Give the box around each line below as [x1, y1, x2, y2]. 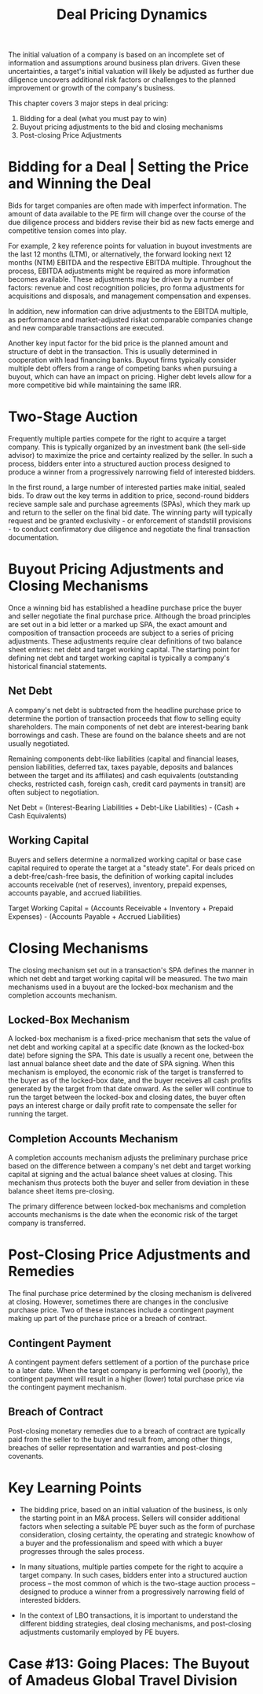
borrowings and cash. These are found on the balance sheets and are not [8, 730, 246, 740]
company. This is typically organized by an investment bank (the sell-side [8, 442, 246, 452]
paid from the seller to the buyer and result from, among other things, [8, 1434, 233, 1444]
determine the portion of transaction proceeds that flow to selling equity [8, 714, 242, 723]
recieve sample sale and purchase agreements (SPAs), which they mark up [8, 500, 251, 509]
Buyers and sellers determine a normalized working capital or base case [8, 854, 242, 864]
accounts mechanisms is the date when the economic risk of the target [8, 1210, 238, 1220]
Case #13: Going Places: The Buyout [8, 1655, 250, 1673]
